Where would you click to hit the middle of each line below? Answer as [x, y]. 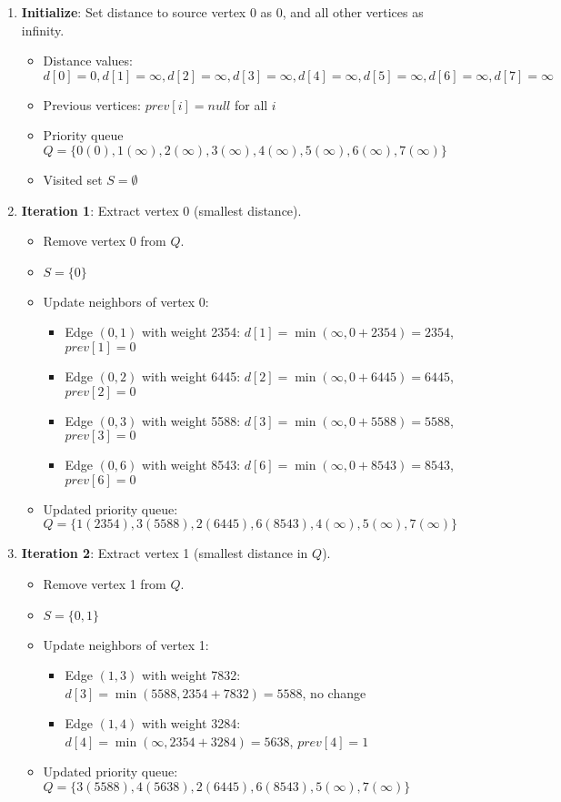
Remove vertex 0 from [105, 241]
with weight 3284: [191, 723]
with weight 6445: [191, 376]
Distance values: [88, 61]
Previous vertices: [92, 104]
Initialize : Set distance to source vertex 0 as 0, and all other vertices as [222, 12]
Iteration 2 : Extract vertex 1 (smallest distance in [165, 553]
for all [251, 104]
